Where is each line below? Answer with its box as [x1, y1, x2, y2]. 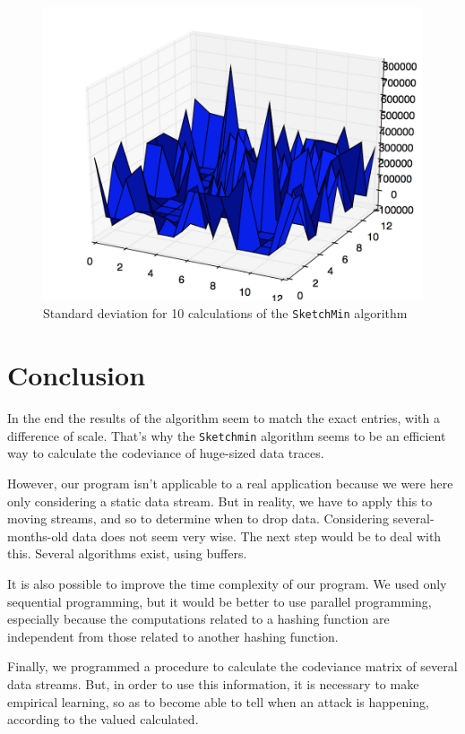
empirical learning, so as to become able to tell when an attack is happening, [7, 692, 429, 711]
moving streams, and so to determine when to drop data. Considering [7, 509, 389, 528]
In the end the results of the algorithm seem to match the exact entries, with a [7, 409, 440, 427]
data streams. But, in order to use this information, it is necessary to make [7, 674, 419, 693]
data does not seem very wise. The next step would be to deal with [72, 526, 442, 545]
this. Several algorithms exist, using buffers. [7, 544, 247, 563]
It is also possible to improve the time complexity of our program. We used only [7, 574, 447, 592]
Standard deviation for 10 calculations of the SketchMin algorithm [43, 304, 408, 323]
